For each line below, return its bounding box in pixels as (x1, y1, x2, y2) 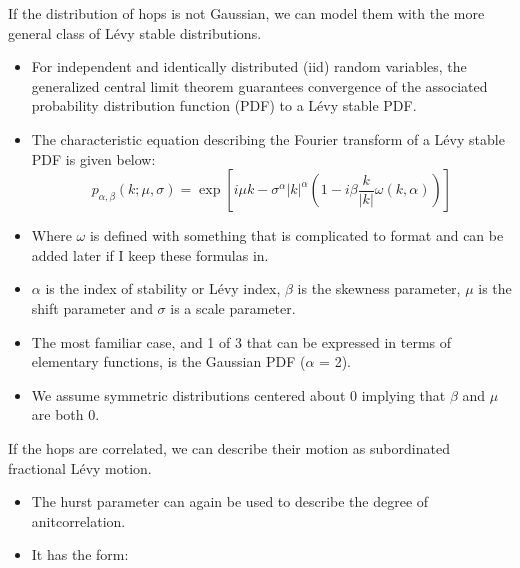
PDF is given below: (31, 148, 156, 169)
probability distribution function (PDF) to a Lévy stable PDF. (31, 95, 417, 116)
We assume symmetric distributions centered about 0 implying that (31, 384, 446, 405)
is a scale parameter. (170, 297, 296, 318)
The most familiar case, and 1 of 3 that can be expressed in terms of (31, 331, 452, 352)
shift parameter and (31, 297, 153, 318)
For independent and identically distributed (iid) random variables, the (31, 56, 467, 77)
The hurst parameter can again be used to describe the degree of (31, 491, 429, 512)
